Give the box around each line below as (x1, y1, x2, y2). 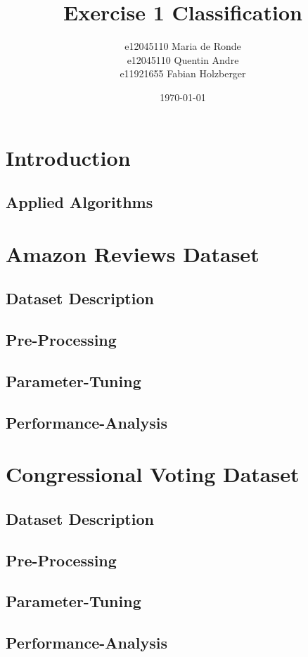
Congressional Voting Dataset (6, 460, 300, 488)
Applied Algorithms (6, 191, 153, 213)
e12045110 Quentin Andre (127, 52, 239, 67)
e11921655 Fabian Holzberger (120, 66, 246, 81)
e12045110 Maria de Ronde (124, 39, 241, 53)
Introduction (6, 143, 131, 171)
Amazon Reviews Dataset (6, 239, 259, 268)
